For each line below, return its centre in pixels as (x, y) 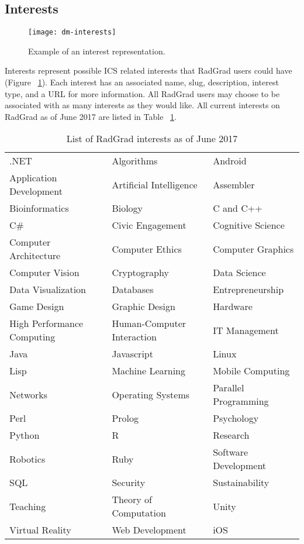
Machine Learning (148, 371)
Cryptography (140, 273)
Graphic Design (144, 307)
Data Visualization (48, 290)
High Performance (46, 323)
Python (25, 435)
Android (230, 161)
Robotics (27, 459)
